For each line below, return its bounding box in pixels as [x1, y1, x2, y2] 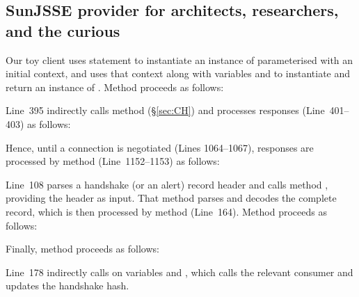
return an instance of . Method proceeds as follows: [6, 79, 224, 94]
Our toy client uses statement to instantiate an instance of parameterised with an [6, 52, 353, 67]
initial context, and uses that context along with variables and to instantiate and [6, 66, 351, 81]
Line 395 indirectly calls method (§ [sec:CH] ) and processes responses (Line [6, 103, 325, 118]
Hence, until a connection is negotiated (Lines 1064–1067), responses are [6, 140, 314, 154]
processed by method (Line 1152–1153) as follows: [6, 154, 220, 168]
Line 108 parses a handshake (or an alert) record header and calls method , [6, 177, 328, 191]
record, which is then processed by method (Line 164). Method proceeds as [6, 204, 327, 218]
